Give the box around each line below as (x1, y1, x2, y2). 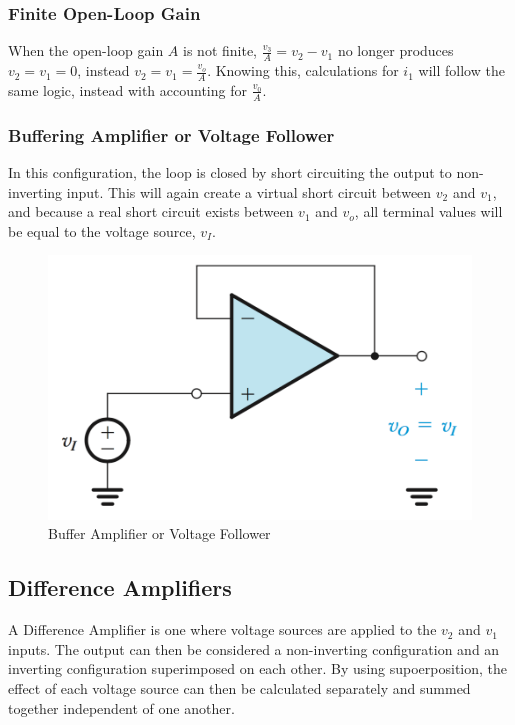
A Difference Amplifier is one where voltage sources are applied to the (8, 619, 437, 640)
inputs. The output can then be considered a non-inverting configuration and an (8, 638, 500, 659)
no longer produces (337, 40, 454, 61)
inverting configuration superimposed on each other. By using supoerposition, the (8, 658, 507, 679)
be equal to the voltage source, (8, 220, 196, 241)
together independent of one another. (8, 697, 235, 718)
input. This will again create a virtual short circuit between (66, 181, 432, 202)
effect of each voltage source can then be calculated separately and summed (8, 677, 471, 698)
